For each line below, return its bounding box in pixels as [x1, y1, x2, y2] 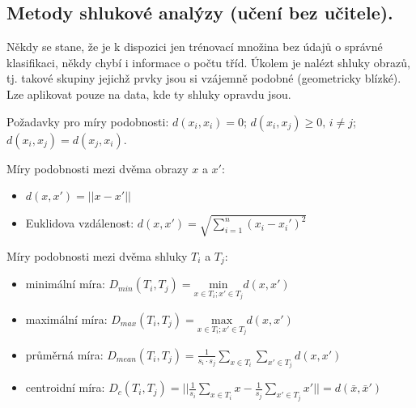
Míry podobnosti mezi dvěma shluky [6, 247, 188, 264]
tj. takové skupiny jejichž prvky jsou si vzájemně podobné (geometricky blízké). [6, 70, 401, 87]
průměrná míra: [25, 346, 104, 363]
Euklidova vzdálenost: [25, 215, 134, 232]
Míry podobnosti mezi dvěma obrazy [6, 159, 189, 176]
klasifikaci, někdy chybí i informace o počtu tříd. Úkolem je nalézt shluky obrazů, [6, 53, 410, 70]
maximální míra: [25, 311, 108, 328]
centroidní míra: [25, 379, 105, 396]
